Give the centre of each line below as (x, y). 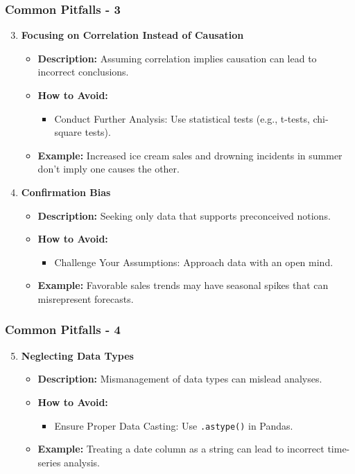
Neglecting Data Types (77, 355)
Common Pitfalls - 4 (63, 330)
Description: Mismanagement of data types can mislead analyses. (180, 379)
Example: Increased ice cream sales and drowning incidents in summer (190, 155)
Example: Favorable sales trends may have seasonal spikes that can (183, 285)
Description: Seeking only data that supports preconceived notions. (184, 215)
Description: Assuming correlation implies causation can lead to (177, 58)
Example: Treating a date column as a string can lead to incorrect (181, 449)
